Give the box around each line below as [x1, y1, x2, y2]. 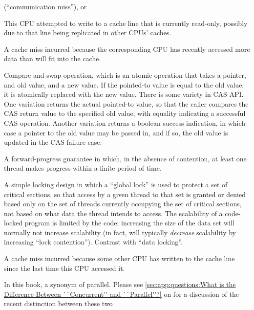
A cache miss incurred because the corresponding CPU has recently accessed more [4, 44, 250, 54]
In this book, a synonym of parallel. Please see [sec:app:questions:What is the [4, 279, 236, 289]
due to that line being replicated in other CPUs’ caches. [4, 27, 171, 38]
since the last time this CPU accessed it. [4, 263, 125, 273]
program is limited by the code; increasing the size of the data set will [24, 218, 234, 228]
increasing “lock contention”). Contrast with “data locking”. [4, 237, 183, 247]
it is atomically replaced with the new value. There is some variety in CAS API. [4, 89, 244, 99]
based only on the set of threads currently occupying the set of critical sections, [4, 199, 242, 209]
